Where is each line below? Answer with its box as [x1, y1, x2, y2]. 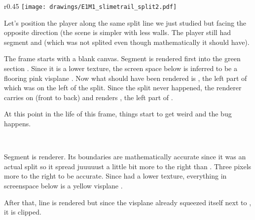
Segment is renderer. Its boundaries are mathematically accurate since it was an [4, 151, 246, 162]
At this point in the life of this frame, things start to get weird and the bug [4, 109, 232, 119]
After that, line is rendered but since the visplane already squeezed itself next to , [4, 197, 252, 207]
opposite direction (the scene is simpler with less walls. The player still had [4, 27, 231, 37]
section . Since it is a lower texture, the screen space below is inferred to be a [4, 63, 238, 73]
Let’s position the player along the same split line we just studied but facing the [4, 17, 247, 28]
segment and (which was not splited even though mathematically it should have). [4, 37, 250, 47]
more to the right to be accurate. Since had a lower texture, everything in [4, 171, 227, 181]
